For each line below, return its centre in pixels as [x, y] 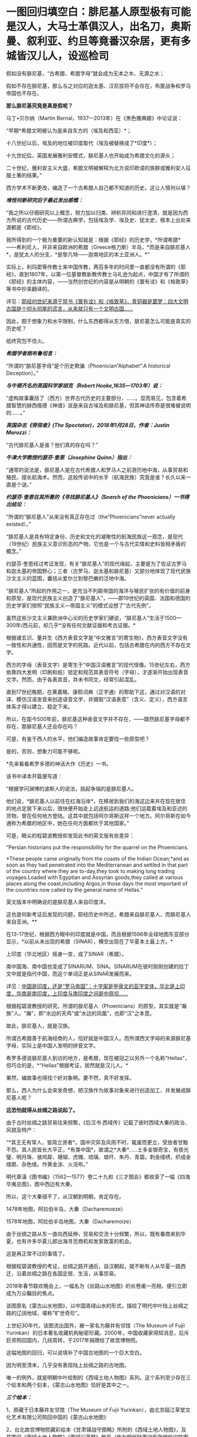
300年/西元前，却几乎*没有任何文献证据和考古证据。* [71, 625]
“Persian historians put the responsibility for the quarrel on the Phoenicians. [97, 847]
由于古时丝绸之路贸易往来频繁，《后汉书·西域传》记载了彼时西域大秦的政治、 [98, 1122]
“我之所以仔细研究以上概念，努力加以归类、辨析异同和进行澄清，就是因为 [95, 212]
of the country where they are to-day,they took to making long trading [90, 871]
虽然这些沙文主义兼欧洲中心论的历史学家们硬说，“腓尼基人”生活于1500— [94, 618]
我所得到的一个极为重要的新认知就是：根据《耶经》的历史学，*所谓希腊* [94, 240]
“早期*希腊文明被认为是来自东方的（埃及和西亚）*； [69, 130]
